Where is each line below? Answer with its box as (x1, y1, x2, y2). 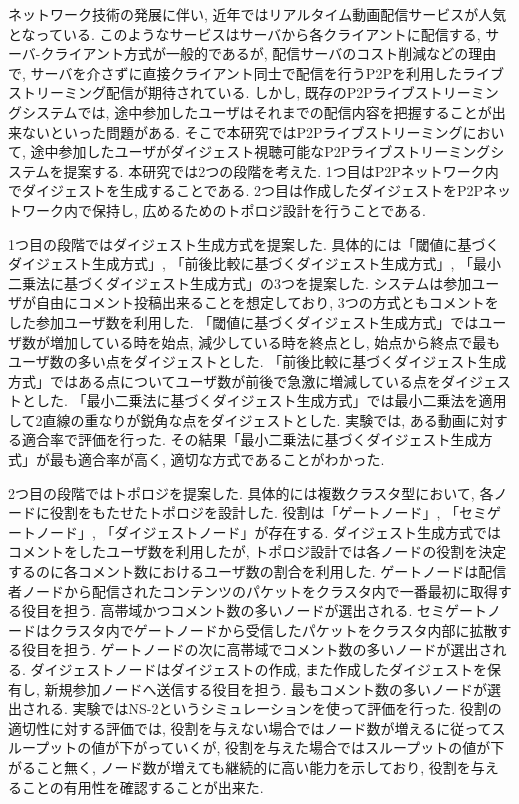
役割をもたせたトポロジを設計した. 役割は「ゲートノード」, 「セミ (49, 502, 488, 523)
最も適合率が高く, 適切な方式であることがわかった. (49, 449, 385, 470)
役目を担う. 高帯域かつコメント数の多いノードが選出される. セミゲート (21, 600, 488, 621)
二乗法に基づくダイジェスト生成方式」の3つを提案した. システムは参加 (8, 272, 472, 293)
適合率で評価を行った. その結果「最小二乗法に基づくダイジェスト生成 (21, 429, 479, 450)
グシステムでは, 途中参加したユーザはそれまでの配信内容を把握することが (8, 101, 492, 122)
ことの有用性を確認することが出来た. (21, 776, 264, 797)
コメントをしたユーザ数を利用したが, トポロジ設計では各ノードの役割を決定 (8, 541, 507, 562)
